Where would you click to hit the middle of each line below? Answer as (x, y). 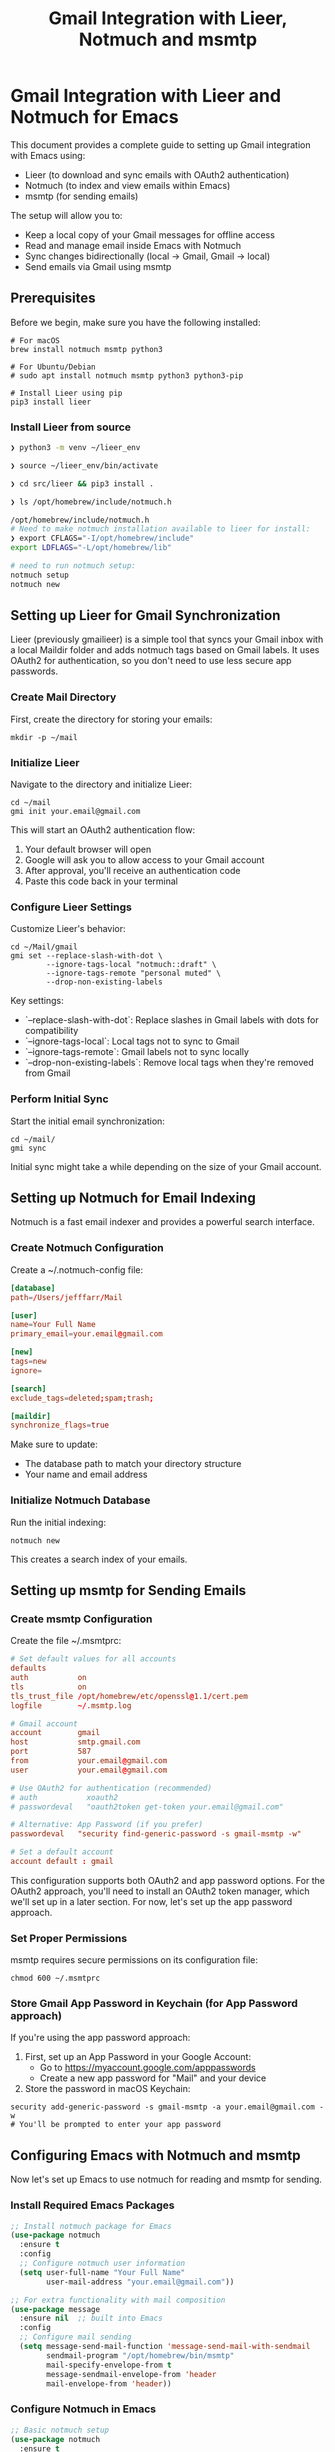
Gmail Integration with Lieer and (146, 96)
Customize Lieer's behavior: (68, 929)
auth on (48, 1678)
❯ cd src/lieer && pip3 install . (82, 483)
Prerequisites (53, 298)
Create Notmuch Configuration (87, 1248)
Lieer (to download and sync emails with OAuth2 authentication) (157, 174)
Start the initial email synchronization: (87, 1121)
